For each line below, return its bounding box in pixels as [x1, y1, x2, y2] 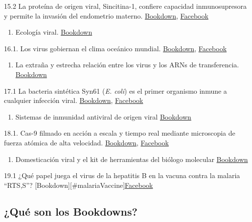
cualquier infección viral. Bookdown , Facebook [4, 95, 143, 105]
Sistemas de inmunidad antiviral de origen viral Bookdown [15, 111, 191, 121]
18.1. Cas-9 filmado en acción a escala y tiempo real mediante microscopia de [4, 128, 235, 138]
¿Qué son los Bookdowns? [4, 203, 137, 219]
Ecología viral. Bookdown [15, 27, 92, 37]
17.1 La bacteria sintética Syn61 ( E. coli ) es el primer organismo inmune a [4, 85, 227, 96]
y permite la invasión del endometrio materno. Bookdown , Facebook [4, 10, 208, 20]
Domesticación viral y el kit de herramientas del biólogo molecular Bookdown [15, 154, 248, 164]
